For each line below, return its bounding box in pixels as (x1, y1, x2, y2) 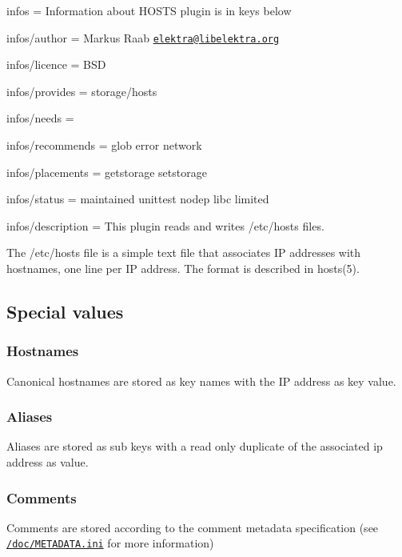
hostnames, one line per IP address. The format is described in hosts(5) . (6, 260, 360, 276)
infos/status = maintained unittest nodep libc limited (6, 190, 269, 207)
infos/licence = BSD (6, 56, 106, 73)
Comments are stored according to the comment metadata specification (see (6, 519, 379, 535)
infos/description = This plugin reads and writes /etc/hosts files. (6, 217, 324, 234)
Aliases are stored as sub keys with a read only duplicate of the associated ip (6, 438, 383, 455)
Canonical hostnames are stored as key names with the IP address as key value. (6, 372, 396, 389)
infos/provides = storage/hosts (6, 82, 157, 99)
